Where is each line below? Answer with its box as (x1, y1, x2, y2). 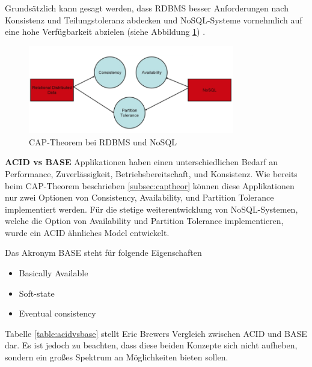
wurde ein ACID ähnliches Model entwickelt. (5, 226, 170, 238)
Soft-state (19, 287, 55, 299)
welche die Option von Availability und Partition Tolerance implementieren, (5, 214, 284, 227)
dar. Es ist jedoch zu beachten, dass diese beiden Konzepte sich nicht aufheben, (5, 339, 298, 351)
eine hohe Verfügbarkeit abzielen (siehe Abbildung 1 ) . (5, 25, 206, 38)
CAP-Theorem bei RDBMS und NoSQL (29, 135, 177, 148)
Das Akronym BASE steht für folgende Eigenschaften (5, 246, 202, 259)
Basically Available (19, 267, 88, 279)
